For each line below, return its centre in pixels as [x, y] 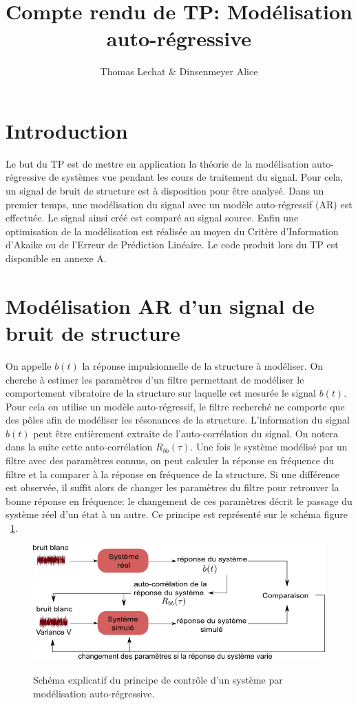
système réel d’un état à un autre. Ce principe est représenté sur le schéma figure [177, 514]
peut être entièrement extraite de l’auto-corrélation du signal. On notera [186, 433]
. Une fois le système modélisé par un [269, 447]
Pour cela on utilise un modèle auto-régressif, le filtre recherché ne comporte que [175, 406]
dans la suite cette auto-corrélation [79, 447]
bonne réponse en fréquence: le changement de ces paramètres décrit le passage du [179, 500]
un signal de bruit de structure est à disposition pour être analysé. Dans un [165, 191]
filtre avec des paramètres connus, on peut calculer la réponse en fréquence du [170, 460]
